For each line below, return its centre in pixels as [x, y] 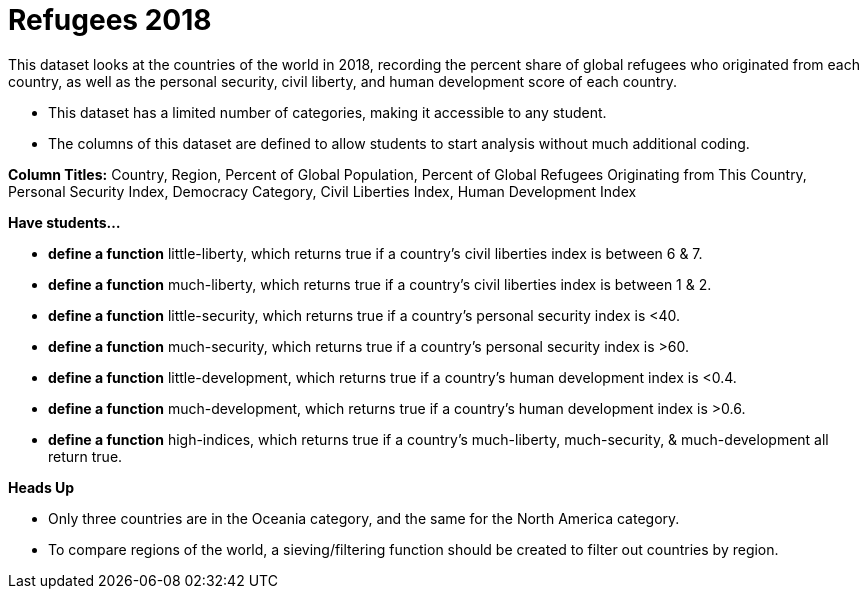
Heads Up [41, 487]
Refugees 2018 [110, 20]
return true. [85, 456]
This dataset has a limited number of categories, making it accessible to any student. [327, 112]
